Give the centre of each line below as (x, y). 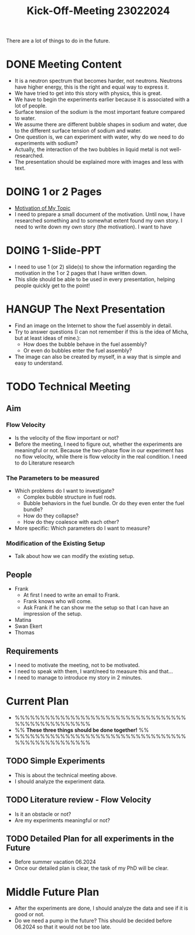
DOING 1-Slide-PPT (54, 250)
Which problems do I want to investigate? (64, 491)
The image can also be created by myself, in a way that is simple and (97, 356)
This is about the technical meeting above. (66, 775)
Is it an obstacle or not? (43, 814)
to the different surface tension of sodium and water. (78, 131)
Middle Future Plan (53, 892)
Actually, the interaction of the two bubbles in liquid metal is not (91, 149)
